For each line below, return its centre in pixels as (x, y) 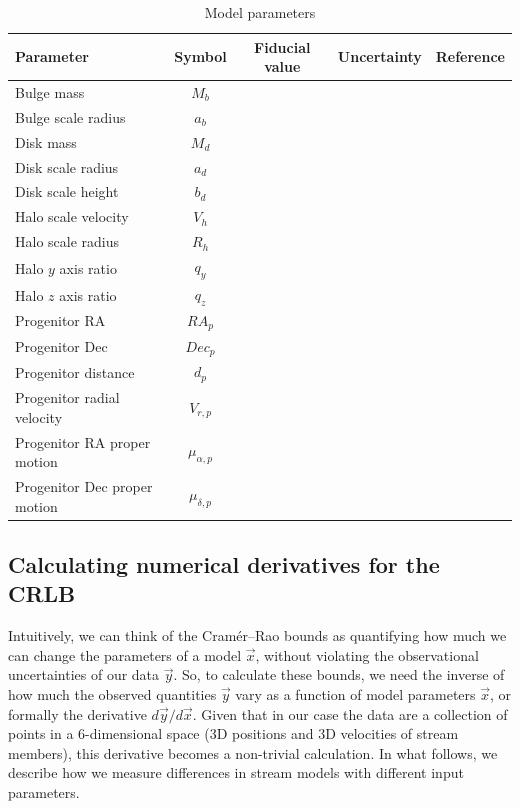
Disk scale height (67, 191)
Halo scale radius (67, 241)
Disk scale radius (67, 166)
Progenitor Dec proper (84, 486)
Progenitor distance (75, 371)
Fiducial (282, 46)
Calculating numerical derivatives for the (224, 564)
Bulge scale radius (70, 116)
